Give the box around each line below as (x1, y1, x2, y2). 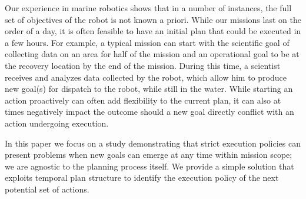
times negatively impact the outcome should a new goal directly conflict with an (5, 105, 294, 118)
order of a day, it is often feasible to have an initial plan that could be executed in (5, 25, 301, 37)
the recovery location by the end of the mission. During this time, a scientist (5, 59, 281, 71)
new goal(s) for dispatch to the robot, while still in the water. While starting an (5, 82, 293, 95)
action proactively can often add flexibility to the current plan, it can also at (5, 94, 281, 106)
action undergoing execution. (5, 117, 109, 129)
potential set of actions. (5, 183, 89, 195)
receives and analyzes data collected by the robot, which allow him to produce (5, 71, 287, 83)
